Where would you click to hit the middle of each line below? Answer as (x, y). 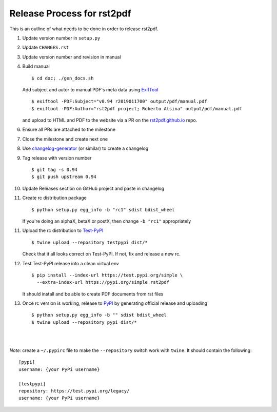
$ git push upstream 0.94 (64, 177)
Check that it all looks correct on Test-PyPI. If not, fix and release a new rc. (101, 254)
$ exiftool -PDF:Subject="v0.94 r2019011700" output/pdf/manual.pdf (119, 102)
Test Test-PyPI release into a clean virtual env (71, 263)
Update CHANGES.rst (46, 47)
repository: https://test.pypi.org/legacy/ (74, 391)
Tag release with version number (57, 158)
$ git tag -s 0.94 (55, 170)
